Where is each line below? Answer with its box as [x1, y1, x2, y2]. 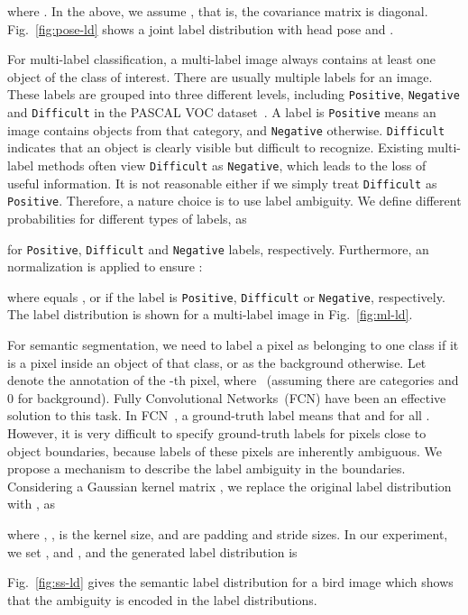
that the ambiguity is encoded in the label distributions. [7, 590, 317, 609]
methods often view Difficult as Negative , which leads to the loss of [37, 155, 427, 174]
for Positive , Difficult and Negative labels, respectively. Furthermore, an [7, 239, 429, 258]
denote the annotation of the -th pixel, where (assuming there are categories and [7, 371, 459, 390]
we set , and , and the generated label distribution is [7, 542, 298, 561]
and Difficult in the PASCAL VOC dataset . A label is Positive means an [7, 103, 436, 122]
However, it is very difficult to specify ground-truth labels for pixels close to [7, 423, 427, 442]
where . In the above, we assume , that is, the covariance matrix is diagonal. [7, 2, 428, 20]
